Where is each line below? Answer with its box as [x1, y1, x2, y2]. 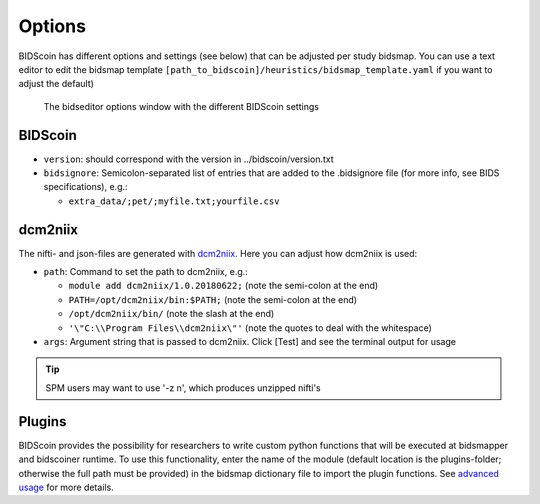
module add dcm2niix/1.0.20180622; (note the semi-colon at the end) [68, 280, 379, 292]
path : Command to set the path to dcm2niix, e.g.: [43, 266, 249, 278]
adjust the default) [18, 78, 95, 90]
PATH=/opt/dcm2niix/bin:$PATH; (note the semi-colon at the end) [68, 293, 358, 305]
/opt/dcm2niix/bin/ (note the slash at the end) [68, 308, 275, 320]
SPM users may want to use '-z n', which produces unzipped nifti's [45, 381, 322, 394]
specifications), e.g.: [43, 181, 129, 193]
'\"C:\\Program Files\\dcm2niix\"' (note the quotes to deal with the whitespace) [68, 321, 432, 334]
